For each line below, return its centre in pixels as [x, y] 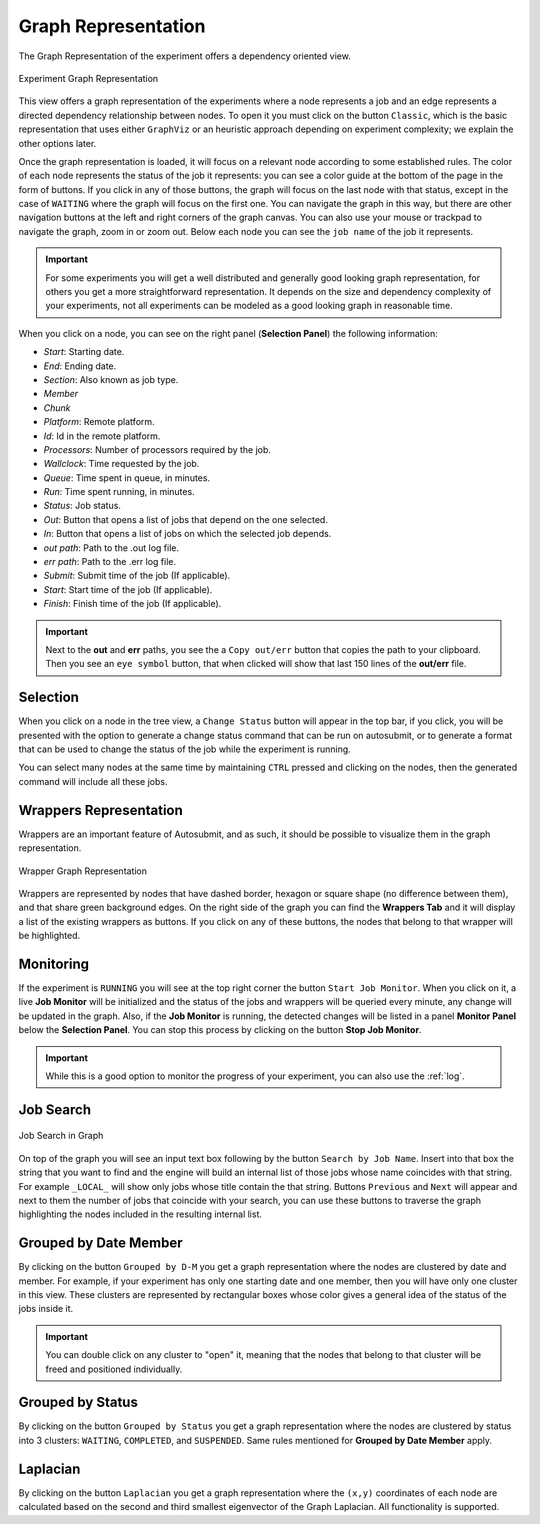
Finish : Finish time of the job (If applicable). [132, 604]
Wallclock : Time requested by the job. [121, 464]
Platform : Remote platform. [99, 422]
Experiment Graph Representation [88, 78]
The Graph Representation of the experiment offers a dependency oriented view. [185, 56]
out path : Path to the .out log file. [111, 547]
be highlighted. [49, 936]
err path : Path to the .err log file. [110, 562]
